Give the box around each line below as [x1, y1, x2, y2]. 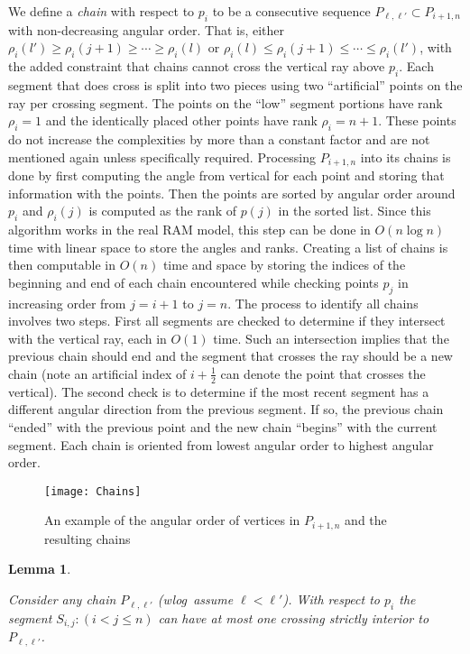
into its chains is [360, 147, 451, 166]
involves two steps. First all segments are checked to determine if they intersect [8, 311, 446, 330]
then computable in [8, 255, 116, 274]
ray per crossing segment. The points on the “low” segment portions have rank [8, 93, 443, 112]
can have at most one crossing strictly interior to [158, 608, 429, 627]
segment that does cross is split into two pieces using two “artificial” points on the [8, 75, 463, 94]
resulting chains [44, 529, 131, 548]
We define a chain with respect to [8, 2, 195, 20]
